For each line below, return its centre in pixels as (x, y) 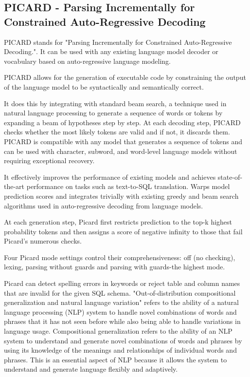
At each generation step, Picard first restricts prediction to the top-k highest (118, 222)
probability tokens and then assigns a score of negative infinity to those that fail (123, 231)
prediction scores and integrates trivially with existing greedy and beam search (121, 196)
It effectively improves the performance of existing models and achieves (110, 177)
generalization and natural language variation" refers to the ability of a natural (121, 302)
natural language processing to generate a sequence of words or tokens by (113, 113)
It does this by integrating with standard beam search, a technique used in (115, 103)
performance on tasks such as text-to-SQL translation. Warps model (128, 186)
